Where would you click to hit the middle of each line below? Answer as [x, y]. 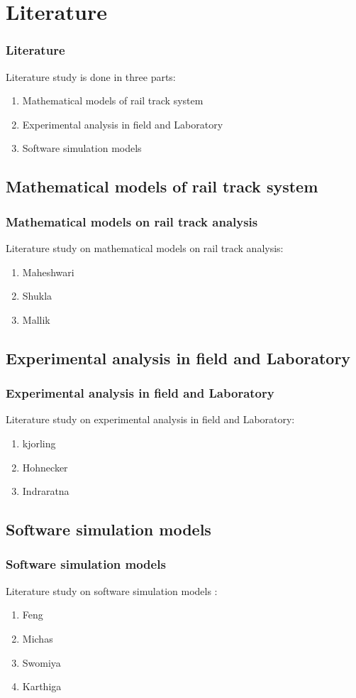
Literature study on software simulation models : [112, 590]
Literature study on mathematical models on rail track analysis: [145, 247]
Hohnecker [45, 467]
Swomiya [41, 662]
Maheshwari [48, 272]
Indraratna [46, 491]
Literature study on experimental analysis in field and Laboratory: [150, 419]
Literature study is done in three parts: [91, 76]
